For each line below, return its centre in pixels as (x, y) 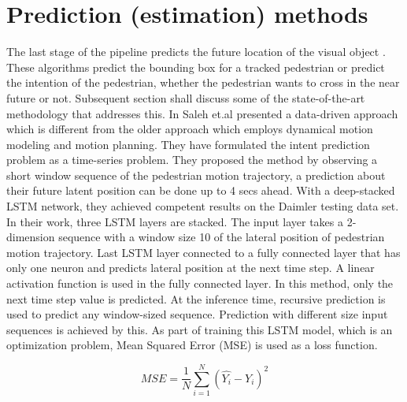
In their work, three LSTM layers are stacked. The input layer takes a (175, 221)
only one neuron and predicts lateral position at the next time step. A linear (191, 268)
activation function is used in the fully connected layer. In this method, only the (200, 283)
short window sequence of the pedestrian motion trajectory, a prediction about (196, 175)
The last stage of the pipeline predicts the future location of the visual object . (196, 52)
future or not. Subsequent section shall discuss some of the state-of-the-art (186, 97)
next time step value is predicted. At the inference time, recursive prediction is (196, 298)
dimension (31, 237)
